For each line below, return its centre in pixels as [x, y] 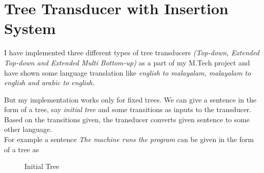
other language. [28, 129]
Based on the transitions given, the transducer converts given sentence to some [127, 119]
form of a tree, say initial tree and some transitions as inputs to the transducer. [128, 109]
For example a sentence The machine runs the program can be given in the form [129, 139]
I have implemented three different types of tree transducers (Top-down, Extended [132, 53]
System [30, 28]
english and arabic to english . [49, 82]
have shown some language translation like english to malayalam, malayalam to [128, 72]
